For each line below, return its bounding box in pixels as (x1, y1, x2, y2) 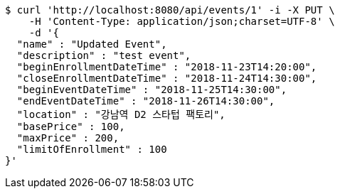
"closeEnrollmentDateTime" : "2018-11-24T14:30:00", (16, 72, 317, 84)
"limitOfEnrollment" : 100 (16, 144, 167, 155)
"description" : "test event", (16, 50, 191, 61)
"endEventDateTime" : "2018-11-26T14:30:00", (16, 95, 275, 107)
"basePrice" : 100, (16, 121, 125, 132)
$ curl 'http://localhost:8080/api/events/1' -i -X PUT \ (5, 4, 335, 16)
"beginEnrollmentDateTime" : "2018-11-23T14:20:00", (16, 61, 317, 72)
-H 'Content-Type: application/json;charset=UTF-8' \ (28, 16, 335, 27)
